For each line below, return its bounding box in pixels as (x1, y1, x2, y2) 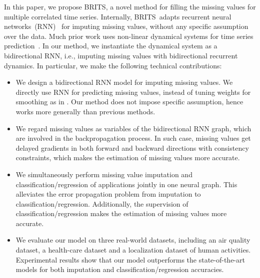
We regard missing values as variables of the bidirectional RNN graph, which (15, 123, 251, 133)
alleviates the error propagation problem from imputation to (15, 189, 201, 199)
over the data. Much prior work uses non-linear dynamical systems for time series (4, 30, 253, 41)
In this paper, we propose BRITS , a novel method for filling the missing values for (4, 1, 256, 11)
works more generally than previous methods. (15, 106, 155, 116)
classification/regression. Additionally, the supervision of (15, 198, 188, 209)
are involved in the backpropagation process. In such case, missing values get (15, 133, 251, 143)
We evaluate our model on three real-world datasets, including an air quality (15, 235, 250, 245)
